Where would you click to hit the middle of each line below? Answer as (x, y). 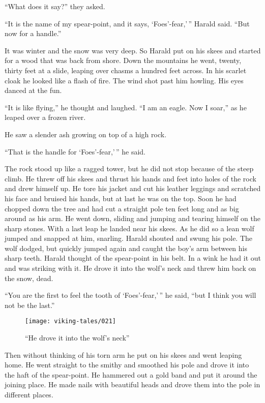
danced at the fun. (33, 90)
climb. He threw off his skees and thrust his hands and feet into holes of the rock (130, 178)
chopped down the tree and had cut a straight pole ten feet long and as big (122, 208)
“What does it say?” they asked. (55, 6)
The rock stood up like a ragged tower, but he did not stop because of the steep (129, 168)
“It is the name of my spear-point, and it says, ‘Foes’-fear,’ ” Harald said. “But (127, 23)
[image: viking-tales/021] (70, 321)
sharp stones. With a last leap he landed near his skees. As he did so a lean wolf (129, 228)
